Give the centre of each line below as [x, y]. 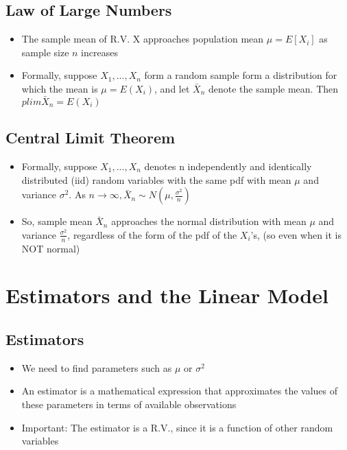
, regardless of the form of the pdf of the [152, 234]
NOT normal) [51, 248]
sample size [45, 52]
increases [99, 52]
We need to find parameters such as [97, 367]
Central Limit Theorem [91, 138]
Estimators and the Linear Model [167, 295]
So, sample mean [57, 221]
